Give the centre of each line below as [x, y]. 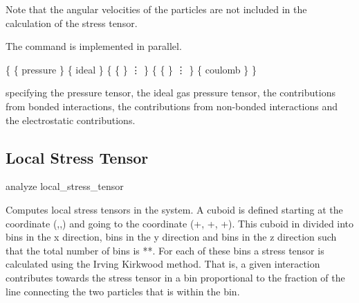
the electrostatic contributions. [71, 120]
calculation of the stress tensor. [72, 23]
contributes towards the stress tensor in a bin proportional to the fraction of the [175, 277]
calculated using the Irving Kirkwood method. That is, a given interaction [163, 264]
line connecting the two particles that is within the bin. [123, 291]
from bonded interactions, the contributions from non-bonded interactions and [172, 106]
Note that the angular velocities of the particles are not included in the [156, 9]
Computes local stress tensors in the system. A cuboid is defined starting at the [174, 209]
